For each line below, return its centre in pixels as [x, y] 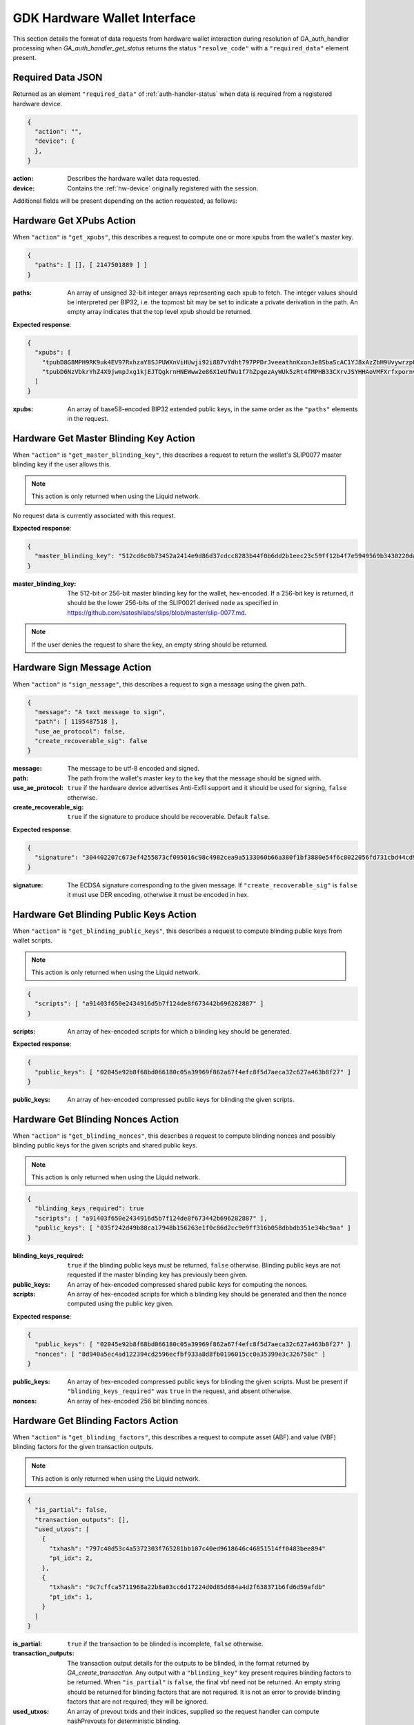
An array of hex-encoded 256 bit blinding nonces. [138, 1401]
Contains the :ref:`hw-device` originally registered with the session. [163, 188]
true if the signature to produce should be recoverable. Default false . [169, 817]
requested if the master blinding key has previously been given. [157, 1275]
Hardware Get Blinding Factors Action [96, 1420]
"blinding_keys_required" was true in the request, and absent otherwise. [179, 1391]
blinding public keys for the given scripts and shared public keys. [105, 1145]
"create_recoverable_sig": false [91, 741]
